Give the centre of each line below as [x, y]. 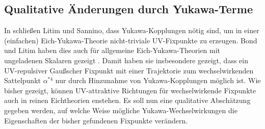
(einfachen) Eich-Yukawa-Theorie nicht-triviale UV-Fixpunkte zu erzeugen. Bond [131, 40]
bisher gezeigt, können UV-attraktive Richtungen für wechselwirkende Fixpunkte [130, 90]
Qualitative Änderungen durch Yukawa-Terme [128, 9]
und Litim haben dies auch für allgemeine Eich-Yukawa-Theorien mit [112, 50]
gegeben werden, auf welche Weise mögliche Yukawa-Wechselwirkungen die [121, 110]
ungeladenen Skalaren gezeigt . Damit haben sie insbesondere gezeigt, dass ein [126, 60]
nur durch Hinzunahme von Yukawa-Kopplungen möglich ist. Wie [158, 80]
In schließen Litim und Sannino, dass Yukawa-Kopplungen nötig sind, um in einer [132, 30]
